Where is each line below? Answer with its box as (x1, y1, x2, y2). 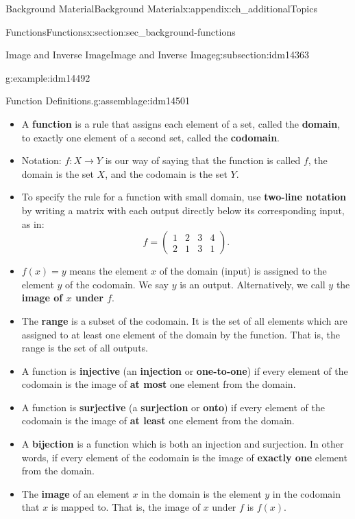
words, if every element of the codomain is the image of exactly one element (21, 450, 347, 464)
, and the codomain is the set (105, 166, 228, 181)
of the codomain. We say (65, 277, 169, 291)
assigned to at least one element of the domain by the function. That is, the (21, 327, 341, 341)
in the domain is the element (141, 486, 262, 500)
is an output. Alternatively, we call (180, 277, 326, 291)
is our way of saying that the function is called (105, 153, 301, 168)
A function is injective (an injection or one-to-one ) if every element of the (21, 363, 348, 378)
